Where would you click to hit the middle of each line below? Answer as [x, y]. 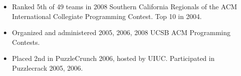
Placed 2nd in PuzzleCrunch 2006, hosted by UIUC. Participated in [113, 58]
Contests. [26, 42]
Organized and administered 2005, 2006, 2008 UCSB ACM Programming [121, 32]
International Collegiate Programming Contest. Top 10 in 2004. [107, 16]
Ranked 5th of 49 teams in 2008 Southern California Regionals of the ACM [124, 6]
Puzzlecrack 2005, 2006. [47, 67]
